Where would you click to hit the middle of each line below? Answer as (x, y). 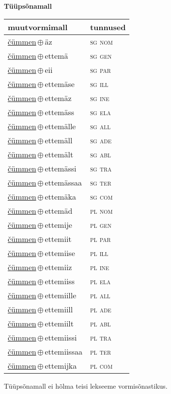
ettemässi (61, 168)
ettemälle (60, 126)
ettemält (59, 154)
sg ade (101, 140)
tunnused (108, 27)
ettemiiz (58, 267)
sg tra (101, 168)
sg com (101, 196)
